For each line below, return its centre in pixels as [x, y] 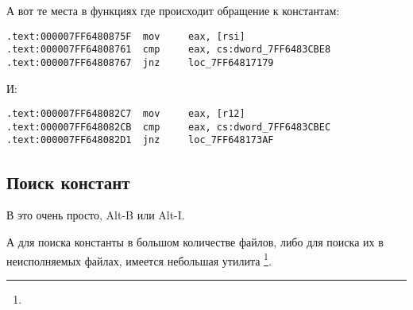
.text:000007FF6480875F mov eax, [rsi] [126, 36]
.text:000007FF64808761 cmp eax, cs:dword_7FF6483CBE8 [169, 50]
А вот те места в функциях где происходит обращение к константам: [173, 10]
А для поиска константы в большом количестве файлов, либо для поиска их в [195, 241]
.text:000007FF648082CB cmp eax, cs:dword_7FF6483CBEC [169, 127]
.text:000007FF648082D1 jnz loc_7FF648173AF [140, 140]
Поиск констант [68, 182]
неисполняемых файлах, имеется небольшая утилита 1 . [139, 259]
